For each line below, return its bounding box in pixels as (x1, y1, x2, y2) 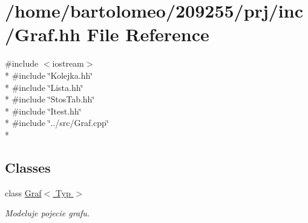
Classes (5, 158, 51, 176)
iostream (52, 57, 84, 70)
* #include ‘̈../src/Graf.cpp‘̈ (5, 116, 109, 129)
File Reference (87, 22, 209, 47)
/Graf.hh (5, 22, 80, 47)
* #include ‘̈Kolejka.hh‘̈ (5, 68, 93, 81)
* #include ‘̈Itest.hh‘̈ (5, 104, 82, 117)
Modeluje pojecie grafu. (5, 207, 90, 219)
